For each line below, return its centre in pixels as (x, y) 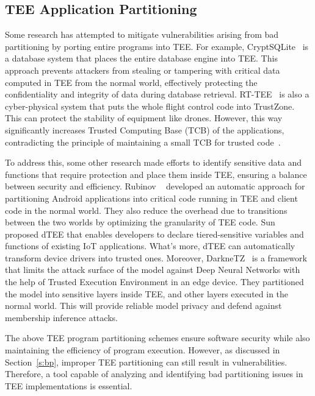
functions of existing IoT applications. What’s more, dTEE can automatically (150, 246)
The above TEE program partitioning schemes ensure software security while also (157, 338)
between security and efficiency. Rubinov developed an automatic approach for (155, 186)
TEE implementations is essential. (69, 385)
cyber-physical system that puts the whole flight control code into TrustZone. (150, 106)
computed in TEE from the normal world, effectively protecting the (131, 82)
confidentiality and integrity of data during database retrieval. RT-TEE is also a (157, 94)
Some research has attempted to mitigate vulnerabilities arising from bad (142, 34)
